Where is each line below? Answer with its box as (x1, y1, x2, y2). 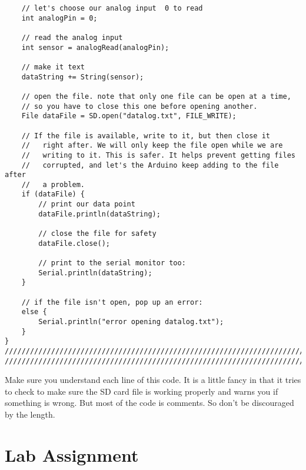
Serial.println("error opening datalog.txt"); (38, 318, 224, 326)
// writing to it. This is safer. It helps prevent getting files (21, 151, 295, 159)
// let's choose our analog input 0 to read (21, 4, 203, 12)
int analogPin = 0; (21, 14, 98, 22)
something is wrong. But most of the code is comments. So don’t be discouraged (5, 396, 294, 409)
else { (21, 308, 47, 316)
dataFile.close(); (38, 239, 110, 248)
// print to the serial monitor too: (38, 259, 186, 268)
